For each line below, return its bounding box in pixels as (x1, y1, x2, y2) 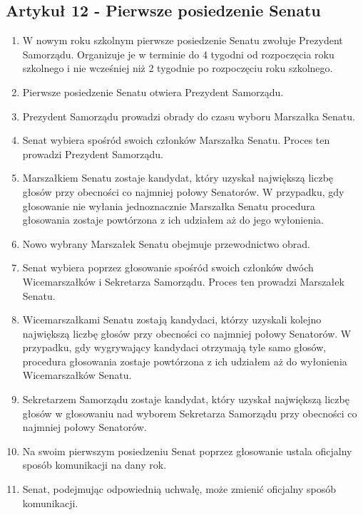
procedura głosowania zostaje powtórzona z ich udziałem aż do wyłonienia (22, 353, 347, 368)
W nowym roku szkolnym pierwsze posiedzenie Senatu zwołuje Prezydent (22, 33, 343, 48)
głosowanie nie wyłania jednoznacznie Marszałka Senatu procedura (22, 198, 315, 213)
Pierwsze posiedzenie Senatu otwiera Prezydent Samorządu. (22, 84, 284, 99)
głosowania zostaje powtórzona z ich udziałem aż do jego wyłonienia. (22, 212, 324, 227)
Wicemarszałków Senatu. (22, 368, 132, 383)
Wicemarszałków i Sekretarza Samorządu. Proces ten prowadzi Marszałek (22, 274, 344, 288)
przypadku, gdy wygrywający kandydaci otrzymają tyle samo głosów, (22, 340, 327, 355)
